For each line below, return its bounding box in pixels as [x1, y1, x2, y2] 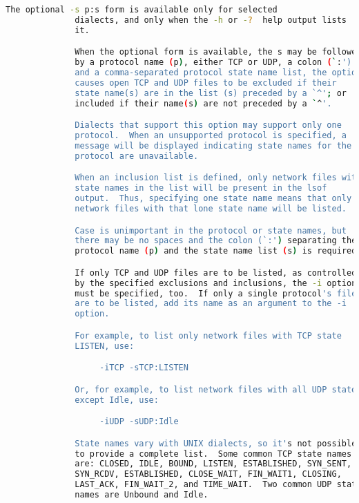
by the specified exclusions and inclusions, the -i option [75, 278, 357, 288]
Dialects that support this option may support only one [75, 120, 342, 131]
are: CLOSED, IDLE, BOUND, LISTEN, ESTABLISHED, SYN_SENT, [75, 459, 352, 469]
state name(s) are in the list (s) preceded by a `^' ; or [75, 88, 347, 98]
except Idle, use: [75, 395, 159, 405]
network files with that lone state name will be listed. [75, 203, 347, 213]
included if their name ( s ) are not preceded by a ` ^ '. [75, 98, 332, 108]
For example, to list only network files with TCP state [75, 330, 342, 341]
